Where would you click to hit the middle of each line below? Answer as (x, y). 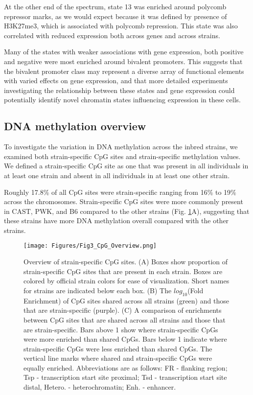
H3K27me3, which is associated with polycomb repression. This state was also (121, 26)
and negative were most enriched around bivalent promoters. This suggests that (123, 61)
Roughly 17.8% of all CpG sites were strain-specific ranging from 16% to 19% (120, 192)
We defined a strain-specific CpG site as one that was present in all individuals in (126, 166)
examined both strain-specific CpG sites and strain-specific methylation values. (122, 156)
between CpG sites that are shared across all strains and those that (125, 319)
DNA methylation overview (75, 126)
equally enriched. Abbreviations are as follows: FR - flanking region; (126, 367)
